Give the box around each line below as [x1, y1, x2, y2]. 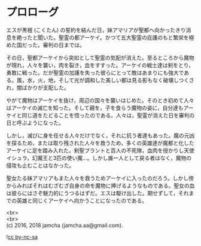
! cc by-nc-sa [6, 233, 38, 240]
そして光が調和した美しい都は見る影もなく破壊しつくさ [58, 76, 194, 84]
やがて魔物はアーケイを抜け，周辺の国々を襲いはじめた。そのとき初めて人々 [6, 96, 194, 104]
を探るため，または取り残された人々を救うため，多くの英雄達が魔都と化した [6, 139, 194, 147]
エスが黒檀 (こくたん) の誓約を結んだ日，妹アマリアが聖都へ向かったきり [6, 26, 187, 34]
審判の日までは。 [42, 41, 85, 48]
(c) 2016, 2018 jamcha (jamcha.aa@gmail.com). [6, 221, 124, 229]
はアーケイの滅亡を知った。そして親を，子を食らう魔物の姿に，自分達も [6, 104, 184, 111]
